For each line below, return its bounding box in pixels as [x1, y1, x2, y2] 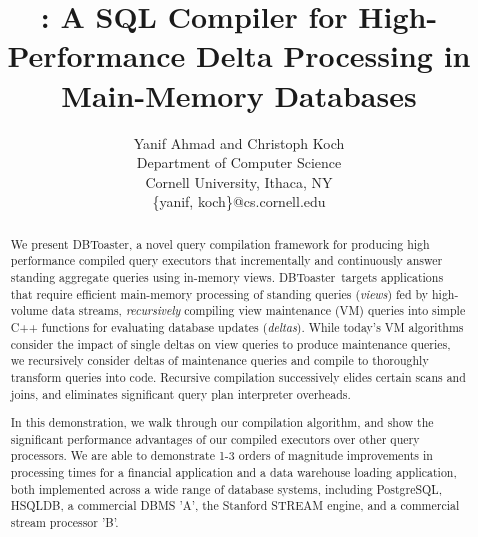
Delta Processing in [195, 35, 471, 76]
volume [10, 302, 48, 319]
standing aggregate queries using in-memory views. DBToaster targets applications [10, 268, 444, 285]
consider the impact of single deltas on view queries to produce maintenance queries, [10, 335, 451, 352]
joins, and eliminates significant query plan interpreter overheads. [10, 385, 351, 402]
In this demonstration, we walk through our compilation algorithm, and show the [10, 414, 434, 431]
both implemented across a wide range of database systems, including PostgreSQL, [10, 480, 443, 497]
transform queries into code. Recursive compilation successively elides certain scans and [10, 368, 466, 385]
